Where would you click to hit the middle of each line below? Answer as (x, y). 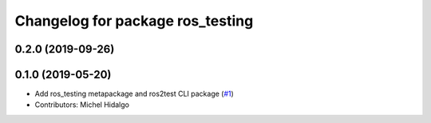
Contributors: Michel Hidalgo (82, 105)
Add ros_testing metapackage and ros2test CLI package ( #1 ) (134, 94)
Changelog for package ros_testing (134, 21)
